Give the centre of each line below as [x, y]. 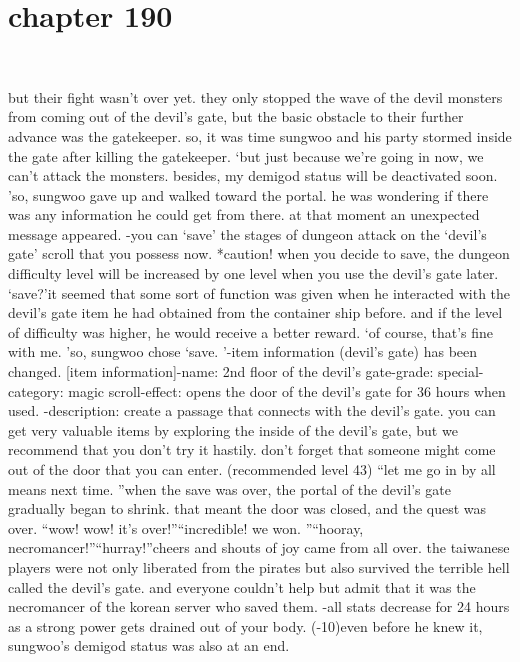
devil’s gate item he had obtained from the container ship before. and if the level [255, 312]
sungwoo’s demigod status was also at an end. [149, 645]
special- [460, 371]
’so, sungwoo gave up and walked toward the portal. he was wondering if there [248, 194]
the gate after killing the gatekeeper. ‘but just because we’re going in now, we [246, 155]
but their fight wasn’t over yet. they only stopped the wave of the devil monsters [255, 96]
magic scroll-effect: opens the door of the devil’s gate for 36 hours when [287, 390]
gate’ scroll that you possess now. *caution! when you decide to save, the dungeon [259, 253]
